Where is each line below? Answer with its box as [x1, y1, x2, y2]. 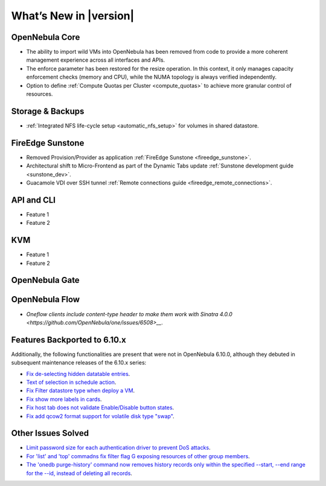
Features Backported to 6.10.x [11, 334, 126, 345]
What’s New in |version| [11, 9, 135, 22]
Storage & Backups [11, 106, 85, 116]
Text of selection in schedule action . [26, 378, 117, 386]
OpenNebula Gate [11, 275, 80, 285]
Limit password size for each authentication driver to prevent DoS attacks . [26, 444, 211, 452]
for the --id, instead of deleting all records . [26, 469, 133, 477]
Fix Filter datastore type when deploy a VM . [26, 387, 135, 394]
